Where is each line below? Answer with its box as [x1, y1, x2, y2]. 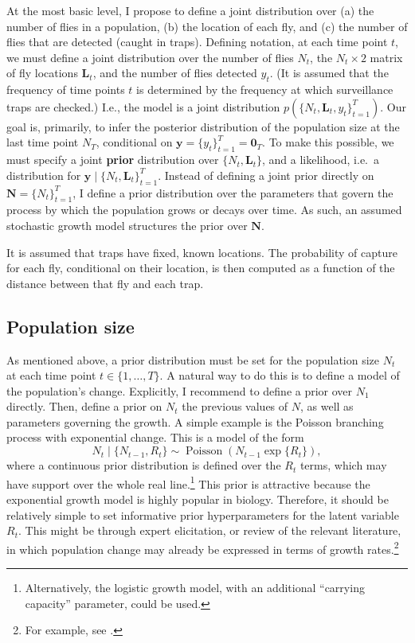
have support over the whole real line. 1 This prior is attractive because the [6, 473, 370, 492]
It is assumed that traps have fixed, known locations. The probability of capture [6, 244, 397, 260]
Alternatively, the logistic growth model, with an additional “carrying [25, 579, 365, 595]
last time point [6, 134, 79, 150]
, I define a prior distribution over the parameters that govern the [72, 184, 393, 201]
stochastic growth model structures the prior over [6, 216, 248, 233]
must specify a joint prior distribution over [6, 151, 219, 168]
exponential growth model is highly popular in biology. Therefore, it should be [6, 490, 389, 507]
